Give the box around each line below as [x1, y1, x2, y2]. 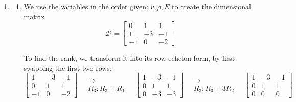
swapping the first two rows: [24, 62, 112, 73]
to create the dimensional [172, 1, 251, 11]
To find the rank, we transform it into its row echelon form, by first [24, 53, 235, 63]
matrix [24, 11, 45, 21]
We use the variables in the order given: [24, 1, 148, 11]
